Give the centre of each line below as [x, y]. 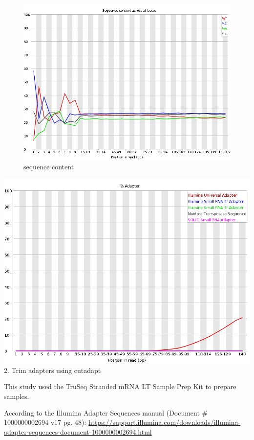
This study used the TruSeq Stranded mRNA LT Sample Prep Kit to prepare [120, 386]
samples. [17, 396]
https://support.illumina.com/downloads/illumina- [165, 422]
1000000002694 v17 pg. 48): [45, 422]
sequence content [49, 166]
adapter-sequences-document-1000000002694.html [78, 431]
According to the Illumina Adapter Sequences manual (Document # [106, 412]
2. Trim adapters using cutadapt [53, 370]
